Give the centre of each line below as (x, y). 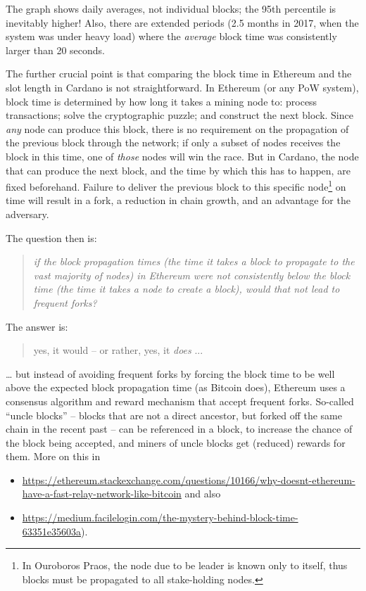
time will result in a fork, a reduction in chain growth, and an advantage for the (178, 200)
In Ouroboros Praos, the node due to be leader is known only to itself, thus (185, 565)
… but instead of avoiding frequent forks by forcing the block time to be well (170, 373)
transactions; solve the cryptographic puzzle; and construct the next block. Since (179, 115)
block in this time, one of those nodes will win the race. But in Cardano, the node (182, 156)
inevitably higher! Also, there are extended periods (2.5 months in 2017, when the (182, 22)
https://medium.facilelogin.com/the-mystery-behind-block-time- (160, 517)
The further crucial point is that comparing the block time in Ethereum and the (179, 74)
